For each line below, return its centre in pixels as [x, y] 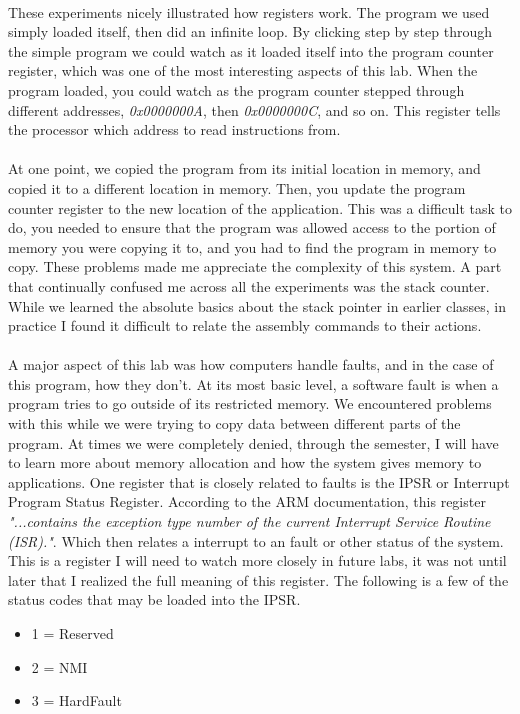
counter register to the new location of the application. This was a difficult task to [260, 207]
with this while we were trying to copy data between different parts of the [234, 423]
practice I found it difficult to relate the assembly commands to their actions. [245, 325]
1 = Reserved [72, 633]
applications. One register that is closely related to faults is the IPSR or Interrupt [259, 481]
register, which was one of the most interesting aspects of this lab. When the [243, 70]
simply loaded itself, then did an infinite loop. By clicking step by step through [250, 31]
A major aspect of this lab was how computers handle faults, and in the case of [251, 364]
